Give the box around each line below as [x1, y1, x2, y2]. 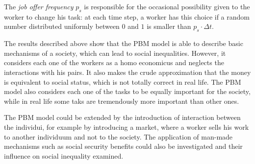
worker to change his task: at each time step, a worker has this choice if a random [4, 11, 250, 22]
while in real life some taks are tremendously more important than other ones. [4, 95, 239, 106]
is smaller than [147, 21, 191, 31]
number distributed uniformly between [4, 21, 120, 31]
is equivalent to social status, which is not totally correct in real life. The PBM [4, 76, 241, 87]
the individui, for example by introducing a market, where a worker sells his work [4, 121, 249, 132]
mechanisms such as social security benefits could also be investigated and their [4, 141, 243, 151]
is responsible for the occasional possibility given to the [84, 1, 250, 11]
